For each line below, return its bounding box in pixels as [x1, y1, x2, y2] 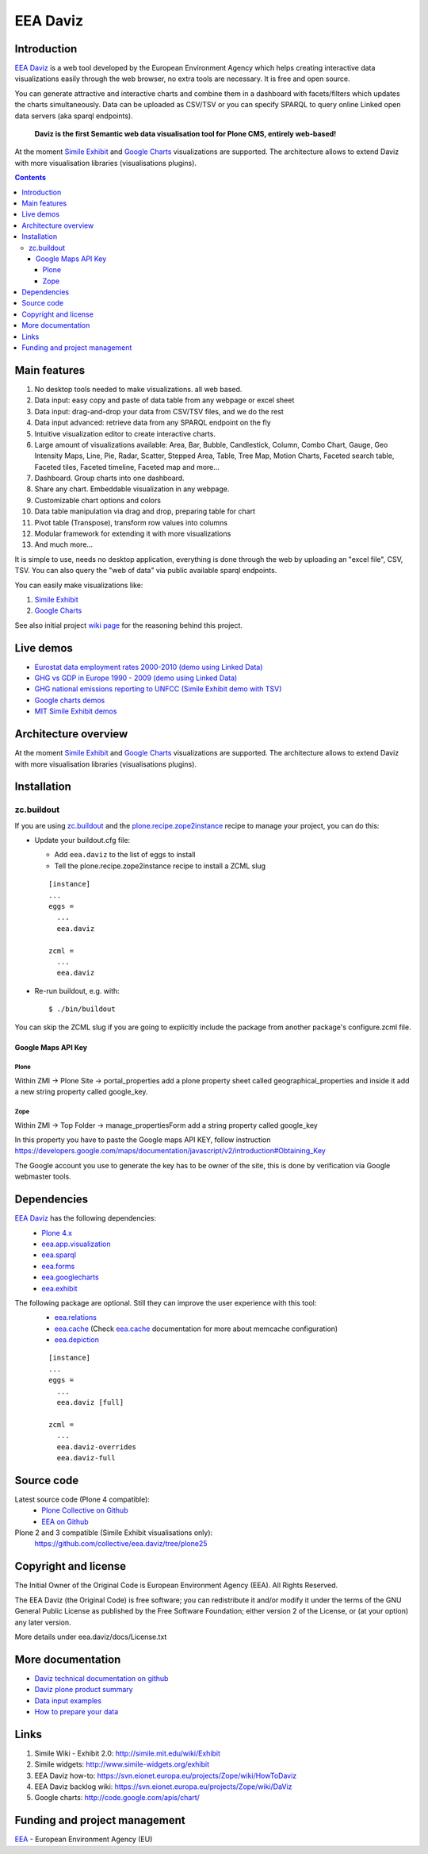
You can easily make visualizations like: [14, 580, 143, 590]
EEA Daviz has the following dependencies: [14, 1214, 157, 1223]
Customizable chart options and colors [34, 495, 162, 505]
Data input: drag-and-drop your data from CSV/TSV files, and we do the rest [34, 406, 285, 416]
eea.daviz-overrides [56, 1442, 137, 1452]
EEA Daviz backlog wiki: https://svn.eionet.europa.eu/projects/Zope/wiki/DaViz [34, 1782, 292, 1791]
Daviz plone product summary [34, 1685, 134, 1694]
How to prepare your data [34, 1706, 119, 1716]
